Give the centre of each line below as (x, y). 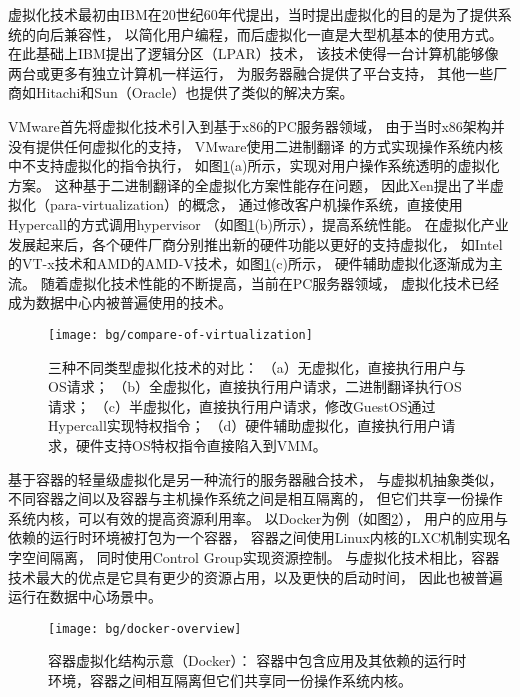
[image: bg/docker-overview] (145, 628)
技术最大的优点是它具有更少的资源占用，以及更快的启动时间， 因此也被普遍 (255, 576)
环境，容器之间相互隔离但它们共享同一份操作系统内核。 (230, 679)
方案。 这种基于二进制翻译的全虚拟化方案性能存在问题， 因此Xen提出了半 (249, 184)
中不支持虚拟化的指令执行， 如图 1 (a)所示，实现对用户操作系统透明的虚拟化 (254, 165)
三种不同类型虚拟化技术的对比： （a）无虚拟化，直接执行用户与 (257, 366)
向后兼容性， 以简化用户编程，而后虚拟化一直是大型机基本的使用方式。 (269, 33)
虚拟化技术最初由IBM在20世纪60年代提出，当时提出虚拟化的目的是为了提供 (253, 14)
